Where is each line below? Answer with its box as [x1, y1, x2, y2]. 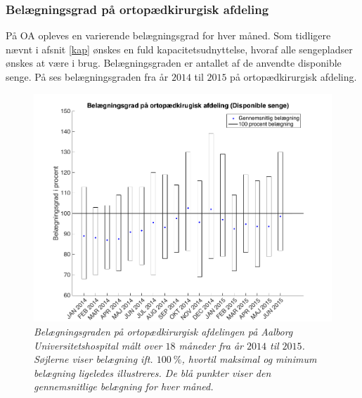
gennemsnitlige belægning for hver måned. [34, 379, 214, 394]
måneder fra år [179, 338, 243, 352]
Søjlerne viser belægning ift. [34, 352, 153, 366]
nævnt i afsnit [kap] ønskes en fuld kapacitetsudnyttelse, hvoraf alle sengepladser [6, 41, 353, 56]
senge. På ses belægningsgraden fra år [6, 69, 169, 84]
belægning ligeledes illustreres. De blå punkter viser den [34, 365, 271, 380]
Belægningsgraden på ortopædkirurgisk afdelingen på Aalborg [34, 324, 293, 339]
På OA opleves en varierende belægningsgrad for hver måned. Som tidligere [6, 28, 331, 43]
